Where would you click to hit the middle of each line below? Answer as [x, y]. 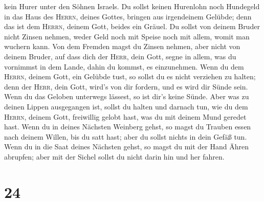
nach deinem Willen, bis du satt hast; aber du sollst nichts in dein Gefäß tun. [126, 136]
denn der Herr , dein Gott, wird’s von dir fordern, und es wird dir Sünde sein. [126, 86]
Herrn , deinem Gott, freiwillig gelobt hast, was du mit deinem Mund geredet [125, 116]
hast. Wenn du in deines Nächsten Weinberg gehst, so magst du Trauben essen [128, 127]
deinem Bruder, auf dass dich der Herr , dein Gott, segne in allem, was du [120, 56]
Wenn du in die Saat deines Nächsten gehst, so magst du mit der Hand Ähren [127, 147]
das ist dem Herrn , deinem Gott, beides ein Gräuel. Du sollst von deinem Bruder [132, 26]
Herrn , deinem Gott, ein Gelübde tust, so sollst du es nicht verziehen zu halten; [130, 76]
